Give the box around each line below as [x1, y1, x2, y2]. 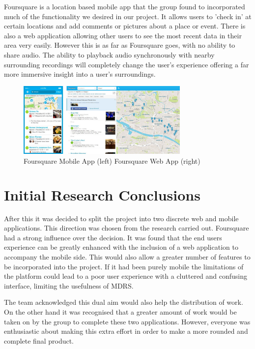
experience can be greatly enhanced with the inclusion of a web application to [4, 242, 238, 252]
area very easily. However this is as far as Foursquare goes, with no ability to [4, 40, 235, 50]
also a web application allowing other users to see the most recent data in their [4, 30, 242, 40]
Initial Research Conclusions [4, 184, 200, 204]
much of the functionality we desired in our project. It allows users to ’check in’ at [4, 11, 252, 21]
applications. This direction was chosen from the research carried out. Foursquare [4, 223, 249, 233]
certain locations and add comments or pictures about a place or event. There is [4, 21, 246, 31]
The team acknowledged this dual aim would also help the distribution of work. [4, 297, 243, 307]
